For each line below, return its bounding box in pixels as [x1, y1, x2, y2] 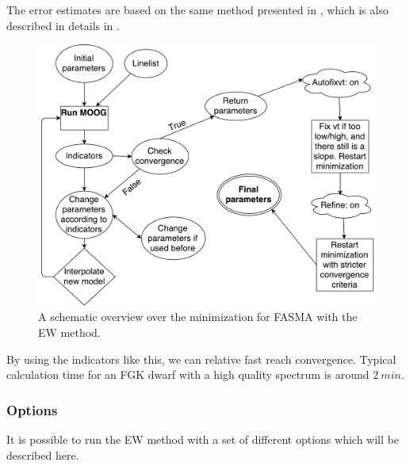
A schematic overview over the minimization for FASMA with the [38, 308, 358, 325]
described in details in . [6, 17, 120, 33]
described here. [6, 446, 79, 463]
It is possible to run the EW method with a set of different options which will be [6, 430, 399, 447]
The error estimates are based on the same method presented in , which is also [6, 2, 389, 17]
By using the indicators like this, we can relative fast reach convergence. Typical [6, 350, 397, 367]
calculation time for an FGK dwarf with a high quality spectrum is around [6, 366, 370, 383]
